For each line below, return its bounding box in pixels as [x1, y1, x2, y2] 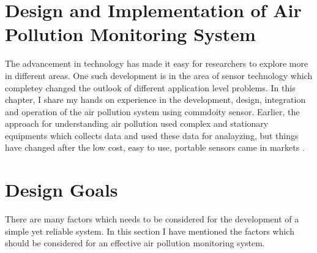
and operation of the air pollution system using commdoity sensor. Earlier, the [5, 105, 300, 118]
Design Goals [5, 177, 118, 202]
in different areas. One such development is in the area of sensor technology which [5, 69, 313, 81]
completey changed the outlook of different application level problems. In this [5, 81, 296, 94]
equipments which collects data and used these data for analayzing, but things [5, 129, 299, 142]
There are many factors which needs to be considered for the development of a [5, 213, 299, 225]
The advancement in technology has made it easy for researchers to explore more [5, 57, 308, 70]
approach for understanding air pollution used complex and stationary [5, 117, 269, 130]
